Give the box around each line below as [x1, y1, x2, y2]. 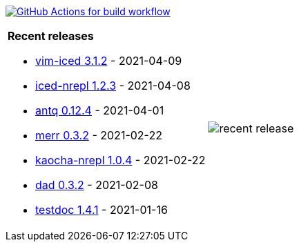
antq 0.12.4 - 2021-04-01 [35, 103, 164, 117]
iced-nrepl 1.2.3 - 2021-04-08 [35, 79, 191, 92]
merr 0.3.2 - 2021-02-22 [35, 128, 162, 142]
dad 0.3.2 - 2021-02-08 [35, 178, 158, 192]
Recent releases [8, 29, 94, 43]
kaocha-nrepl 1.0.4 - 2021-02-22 [35, 153, 206, 167]
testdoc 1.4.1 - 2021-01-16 [35, 203, 168, 217]
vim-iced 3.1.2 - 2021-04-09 [35, 54, 182, 68]
